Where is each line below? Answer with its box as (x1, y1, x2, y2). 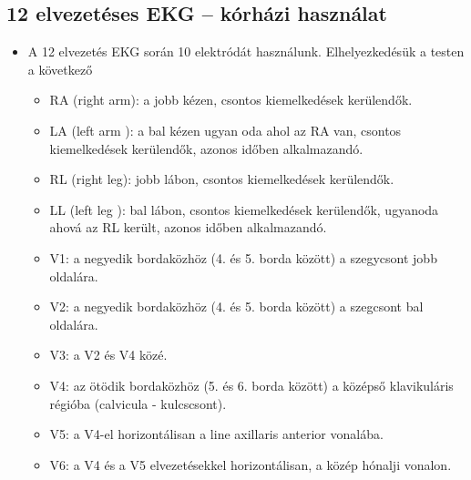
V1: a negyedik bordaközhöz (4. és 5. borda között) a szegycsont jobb (49, 248, 437, 267)
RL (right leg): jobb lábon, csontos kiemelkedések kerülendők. (49, 169, 394, 189)
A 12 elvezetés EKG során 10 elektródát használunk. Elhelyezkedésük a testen (27, 42, 465, 61)
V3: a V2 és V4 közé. (49, 345, 168, 364)
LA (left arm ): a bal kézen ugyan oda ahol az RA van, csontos (49, 120, 402, 139)
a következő (27, 59, 93, 78)
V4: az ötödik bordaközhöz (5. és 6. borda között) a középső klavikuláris (49, 375, 454, 394)
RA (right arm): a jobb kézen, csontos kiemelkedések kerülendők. (49, 90, 413, 109)
